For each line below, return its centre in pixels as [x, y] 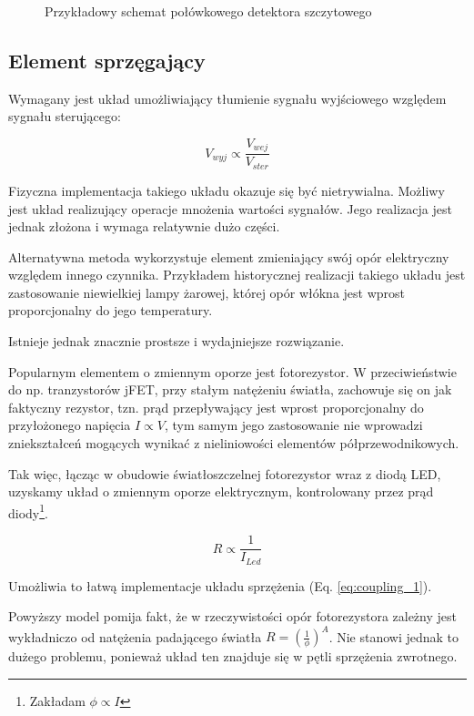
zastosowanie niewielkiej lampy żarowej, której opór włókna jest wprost [207, 292]
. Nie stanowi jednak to [394, 636]
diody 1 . [28, 511]
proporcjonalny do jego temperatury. [111, 310]
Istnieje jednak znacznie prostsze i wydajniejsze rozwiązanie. [176, 341]
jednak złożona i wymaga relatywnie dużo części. [144, 226]
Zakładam [57, 700]
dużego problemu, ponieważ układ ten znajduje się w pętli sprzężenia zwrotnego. [233, 656]
